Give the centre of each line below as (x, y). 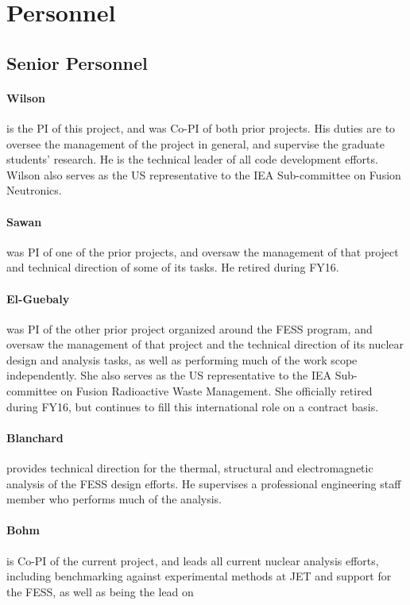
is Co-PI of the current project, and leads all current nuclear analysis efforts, (193, 560)
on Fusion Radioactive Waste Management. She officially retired (217, 391)
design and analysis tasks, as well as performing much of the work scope (182, 359)
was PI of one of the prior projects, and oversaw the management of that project (203, 251)
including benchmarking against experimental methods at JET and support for (199, 576)
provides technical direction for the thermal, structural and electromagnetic (190, 468)
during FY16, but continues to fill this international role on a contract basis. (193, 406)
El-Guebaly (38, 298)
